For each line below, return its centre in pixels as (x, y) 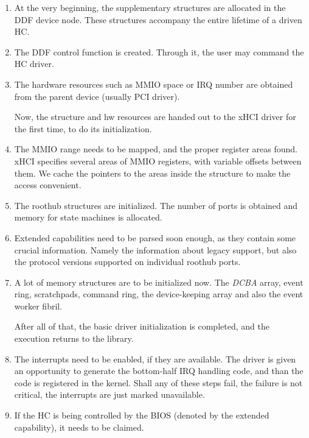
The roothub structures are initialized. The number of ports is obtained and (156, 205)
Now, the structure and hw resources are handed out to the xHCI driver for (155, 117)
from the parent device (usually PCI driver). (97, 96)
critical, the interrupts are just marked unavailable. (109, 394)
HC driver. (34, 64)
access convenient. (48, 185)
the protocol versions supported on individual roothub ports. (127, 262)
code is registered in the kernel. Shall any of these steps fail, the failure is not (158, 382)
